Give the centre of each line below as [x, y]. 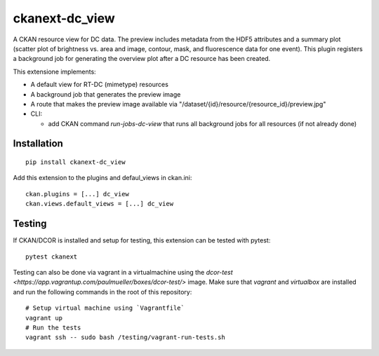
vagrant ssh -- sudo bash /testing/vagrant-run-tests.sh [126, 337]
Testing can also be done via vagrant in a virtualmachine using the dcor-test [123, 272]
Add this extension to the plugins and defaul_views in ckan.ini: [102, 178]
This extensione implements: [54, 71]
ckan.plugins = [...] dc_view [78, 194]
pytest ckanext [52, 256]
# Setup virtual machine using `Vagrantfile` [105, 308]
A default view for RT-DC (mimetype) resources [99, 85]
